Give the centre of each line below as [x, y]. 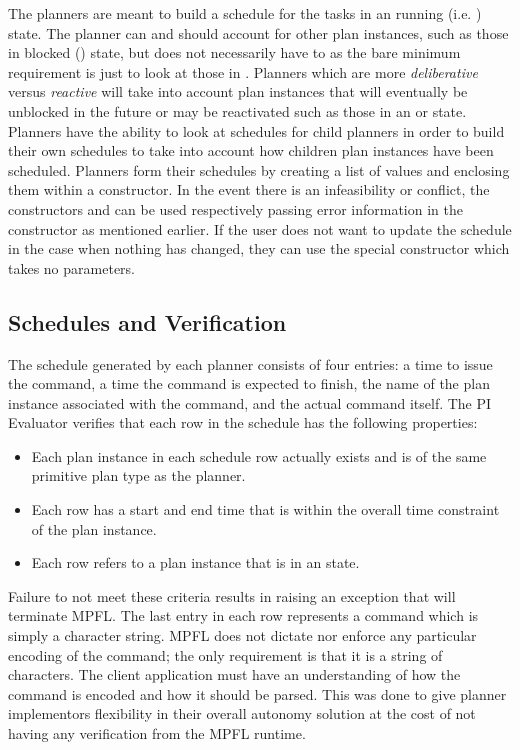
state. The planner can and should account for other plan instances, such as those [258, 32]
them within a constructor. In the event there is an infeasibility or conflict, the [249, 189]
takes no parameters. [71, 267]
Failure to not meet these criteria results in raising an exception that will [232, 595]
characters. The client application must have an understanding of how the [234, 674]
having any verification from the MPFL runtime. [157, 733]
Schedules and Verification [147, 321]
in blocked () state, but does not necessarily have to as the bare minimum [234, 52]
